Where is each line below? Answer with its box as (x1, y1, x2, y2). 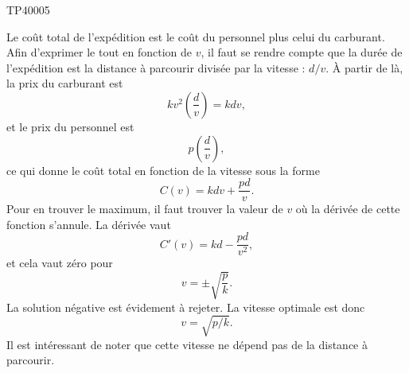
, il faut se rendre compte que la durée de (201, 44, 403, 60)
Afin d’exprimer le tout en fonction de (6, 44, 193, 60)
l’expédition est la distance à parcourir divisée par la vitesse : (6, 59, 306, 76)
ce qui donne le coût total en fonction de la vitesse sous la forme (6, 161, 320, 178)
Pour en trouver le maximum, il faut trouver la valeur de (6, 200, 283, 217)
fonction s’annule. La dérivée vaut (6, 216, 171, 232)
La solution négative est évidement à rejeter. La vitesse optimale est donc (6, 298, 365, 315)
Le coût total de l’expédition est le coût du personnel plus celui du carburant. (6, 28, 385, 45)
